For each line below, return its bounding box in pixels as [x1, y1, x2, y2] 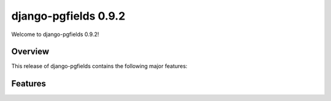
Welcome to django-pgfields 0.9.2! [11, 31, 99, 38]
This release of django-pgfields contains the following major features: [11, 62, 188, 70]
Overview [11, 47, 50, 57]
